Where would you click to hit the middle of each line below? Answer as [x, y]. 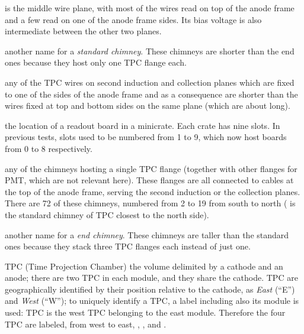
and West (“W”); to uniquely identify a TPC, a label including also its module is [152, 301]
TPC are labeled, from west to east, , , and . [86, 324]
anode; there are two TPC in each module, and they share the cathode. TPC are [151, 278]
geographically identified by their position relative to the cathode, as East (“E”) [150, 289]
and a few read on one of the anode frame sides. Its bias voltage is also [133, 19]
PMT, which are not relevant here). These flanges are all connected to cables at [149, 180]
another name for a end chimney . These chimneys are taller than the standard [147, 234]
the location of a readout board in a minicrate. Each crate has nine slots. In [143, 125]
